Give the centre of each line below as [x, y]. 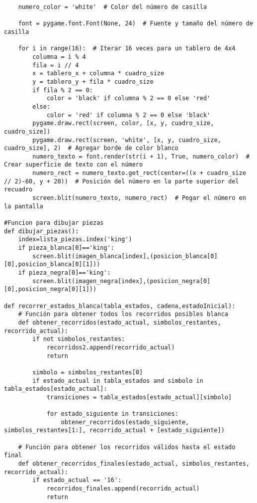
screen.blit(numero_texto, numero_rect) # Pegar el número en [139, 198]
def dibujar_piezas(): [42, 231]
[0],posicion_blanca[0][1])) [52, 264]
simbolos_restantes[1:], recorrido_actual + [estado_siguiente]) [114, 430]
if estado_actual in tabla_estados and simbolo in [118, 381]
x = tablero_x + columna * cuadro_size [98, 74]
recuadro [18, 190]
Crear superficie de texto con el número [74, 165]
